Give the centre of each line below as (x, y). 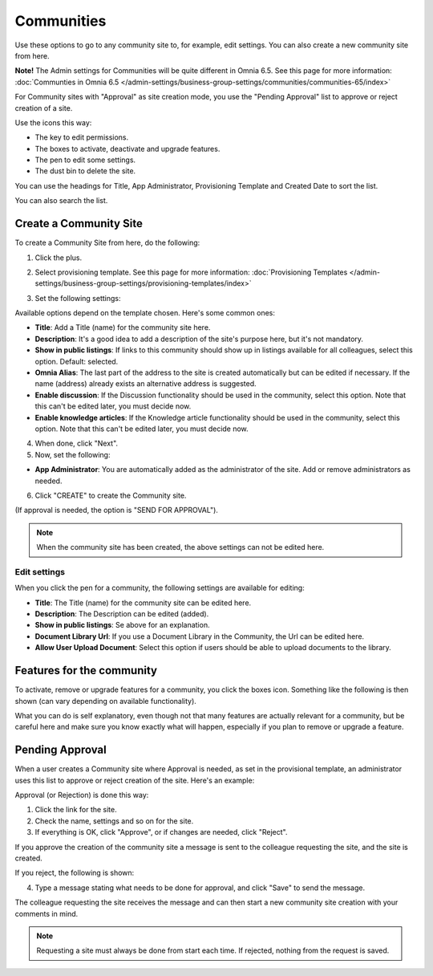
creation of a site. (44, 108)
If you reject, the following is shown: (75, 873)
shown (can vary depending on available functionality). (105, 701)
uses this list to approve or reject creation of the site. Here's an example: (135, 780)
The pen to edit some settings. (85, 160)
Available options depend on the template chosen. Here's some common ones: (145, 313)
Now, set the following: (73, 454)
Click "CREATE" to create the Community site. (111, 495)
